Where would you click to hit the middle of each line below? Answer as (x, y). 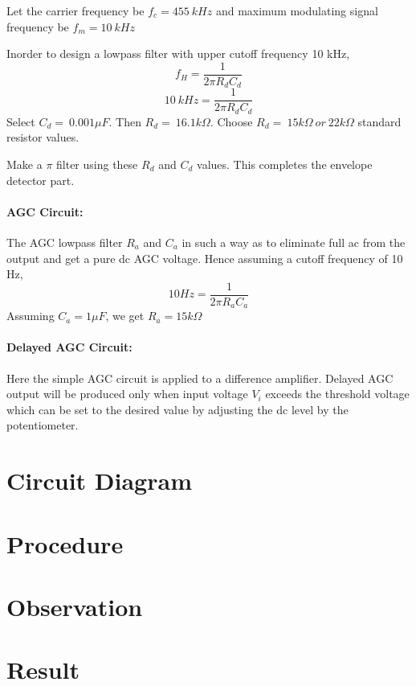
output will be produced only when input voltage (127, 394)
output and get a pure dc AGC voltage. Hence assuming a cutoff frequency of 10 (205, 258)
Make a (24, 164)
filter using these (97, 164)
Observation (75, 606)
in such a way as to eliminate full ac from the (294, 242)
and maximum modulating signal (297, 10)
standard (379, 121)
